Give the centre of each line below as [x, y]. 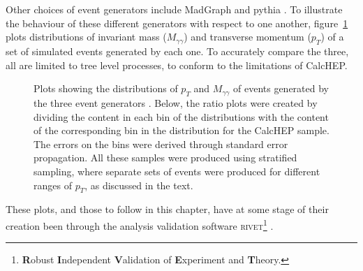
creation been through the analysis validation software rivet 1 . [140, 224]
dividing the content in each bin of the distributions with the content [181, 116]
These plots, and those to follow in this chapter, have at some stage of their [167, 209]
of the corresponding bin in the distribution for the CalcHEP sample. [181, 130]
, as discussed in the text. [139, 185]
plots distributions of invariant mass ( [86, 37]
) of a [332, 37]
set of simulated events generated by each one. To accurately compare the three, [177, 51]
